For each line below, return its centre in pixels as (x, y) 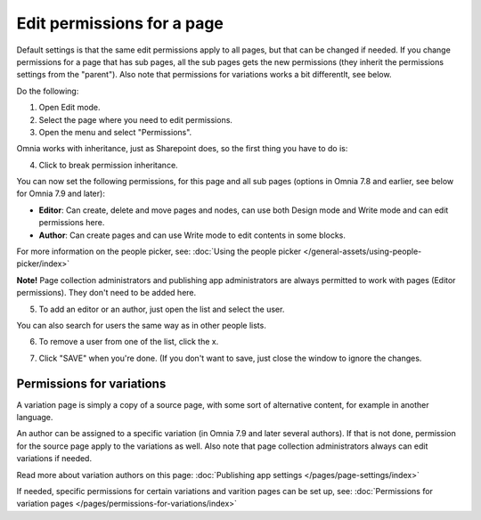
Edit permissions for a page (120, 23)
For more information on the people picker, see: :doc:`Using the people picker (159, 252)
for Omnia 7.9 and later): (61, 194)
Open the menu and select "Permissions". (115, 132)
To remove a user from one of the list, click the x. (129, 342)
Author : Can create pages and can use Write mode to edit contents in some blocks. (192, 235)
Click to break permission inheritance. (108, 165)
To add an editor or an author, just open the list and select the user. (162, 309)
